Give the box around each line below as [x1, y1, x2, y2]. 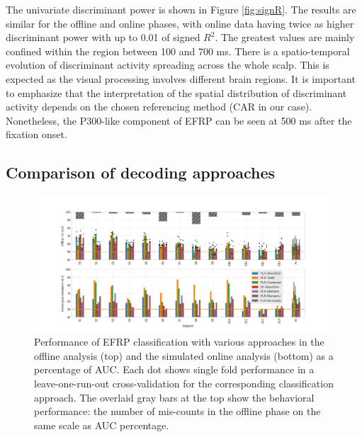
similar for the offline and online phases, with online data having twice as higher [6, 16, 354, 30]
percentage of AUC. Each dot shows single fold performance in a [34, 362, 315, 377]
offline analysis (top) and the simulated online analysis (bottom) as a [34, 348, 334, 363]
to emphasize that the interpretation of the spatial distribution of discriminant [6, 85, 347, 100]
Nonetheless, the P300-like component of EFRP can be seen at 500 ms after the [6, 113, 352, 127]
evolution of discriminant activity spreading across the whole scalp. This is [6, 57, 329, 72]
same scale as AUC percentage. [34, 417, 169, 432]
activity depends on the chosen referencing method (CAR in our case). [6, 99, 312, 114]
